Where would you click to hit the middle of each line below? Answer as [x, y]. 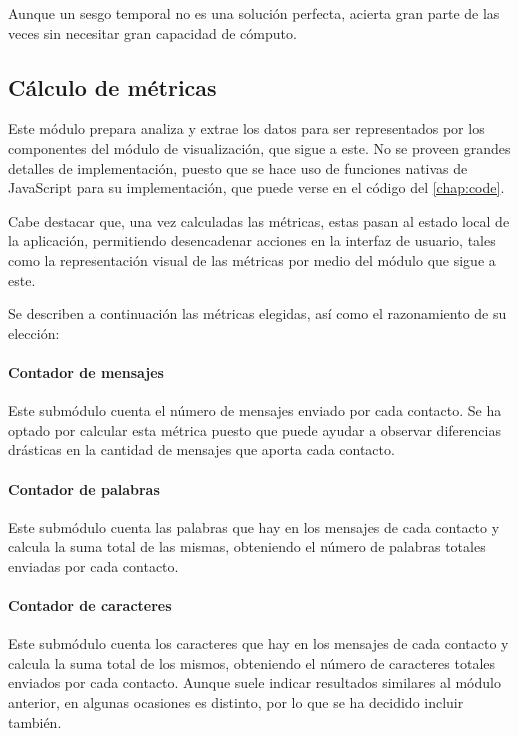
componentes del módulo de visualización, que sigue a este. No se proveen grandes [259, 147]
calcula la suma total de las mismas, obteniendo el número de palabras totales [247, 546]
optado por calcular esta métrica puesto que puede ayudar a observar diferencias [254, 429]
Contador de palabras [84, 488]
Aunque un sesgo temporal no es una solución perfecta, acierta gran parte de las [254, 13]
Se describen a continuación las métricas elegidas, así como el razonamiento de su [257, 313]
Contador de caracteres [90, 605]
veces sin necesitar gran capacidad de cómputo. [152, 32]
